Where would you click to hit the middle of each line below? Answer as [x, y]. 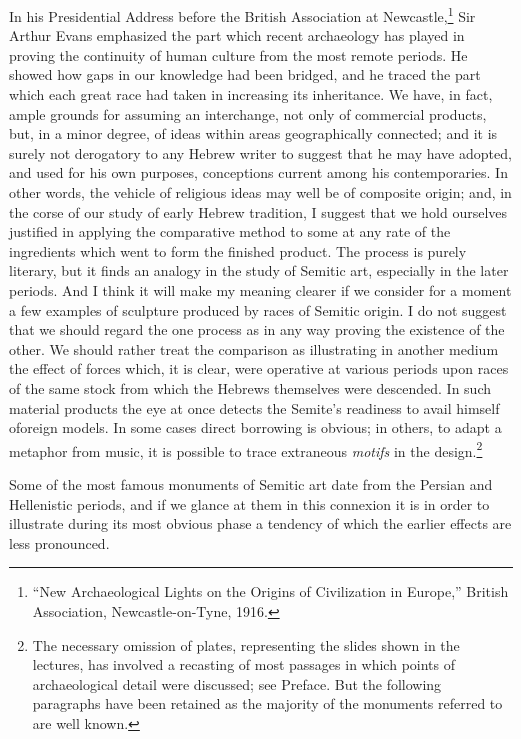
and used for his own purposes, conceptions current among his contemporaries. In [258, 172]
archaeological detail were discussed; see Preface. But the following [237, 683]
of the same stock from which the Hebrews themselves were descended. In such [250, 387]
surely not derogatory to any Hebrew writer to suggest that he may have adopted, [260, 152]
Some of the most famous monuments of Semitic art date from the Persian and [251, 483]
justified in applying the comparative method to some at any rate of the [230, 231]
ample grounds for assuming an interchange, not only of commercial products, [248, 113]
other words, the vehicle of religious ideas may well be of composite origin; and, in [260, 192]
